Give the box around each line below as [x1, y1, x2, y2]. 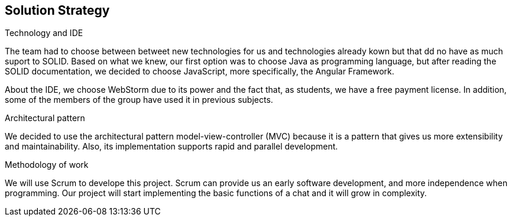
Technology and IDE [5, 28, 83, 38]
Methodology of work [5, 160, 89, 170]
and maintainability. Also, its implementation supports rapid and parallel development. [5, 141, 338, 152]
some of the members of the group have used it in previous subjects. [5, 95, 273, 105]
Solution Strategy [5, 3, 110, 18]
